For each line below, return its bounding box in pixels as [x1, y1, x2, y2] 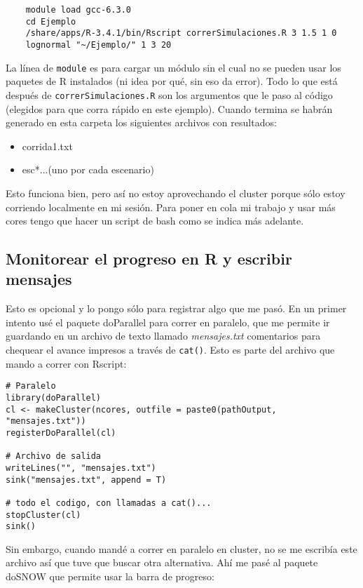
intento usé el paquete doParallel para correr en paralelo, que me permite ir [6, 314, 330, 329]
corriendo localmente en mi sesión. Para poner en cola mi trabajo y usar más [6, 199, 336, 214]
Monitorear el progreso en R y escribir [6, 248, 292, 269]
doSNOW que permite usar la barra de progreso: [6, 569, 214, 584]
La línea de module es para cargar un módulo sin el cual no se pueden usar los [6, 60, 341, 74]
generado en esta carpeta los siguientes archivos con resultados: [6, 115, 277, 130]
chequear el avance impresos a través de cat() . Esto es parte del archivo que [6, 342, 335, 357]
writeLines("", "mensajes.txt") [6, 462, 156, 473]
